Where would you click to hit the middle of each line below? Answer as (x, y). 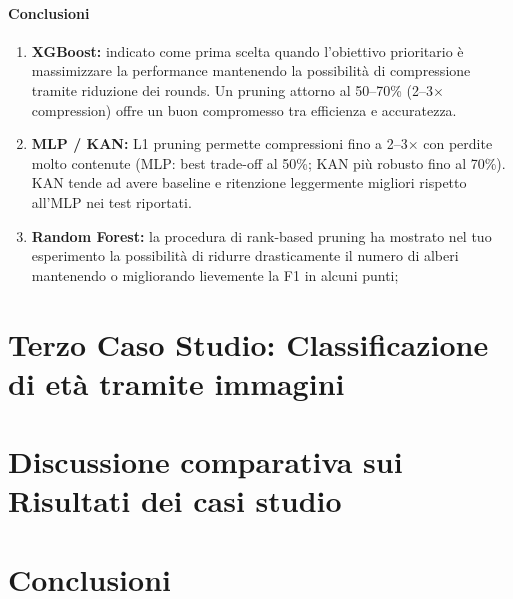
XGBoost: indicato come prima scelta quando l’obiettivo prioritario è (247, 50)
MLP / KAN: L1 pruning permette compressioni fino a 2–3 (219, 143)
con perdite (458, 143)
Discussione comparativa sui (205, 461)
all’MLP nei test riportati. (111, 201)
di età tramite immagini (176, 382)
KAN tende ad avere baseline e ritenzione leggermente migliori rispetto (249, 182)
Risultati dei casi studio (175, 500)
